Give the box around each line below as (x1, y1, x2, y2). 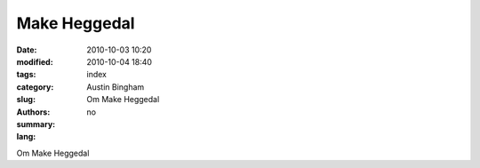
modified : (16, 56, 53, 67)
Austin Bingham (86, 81, 145, 92)
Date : (16, 44, 37, 55)
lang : (16, 132, 36, 142)
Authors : (16, 107, 51, 117)
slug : (16, 94, 36, 105)
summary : (16, 118, 56, 129)
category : (16, 81, 54, 92)
